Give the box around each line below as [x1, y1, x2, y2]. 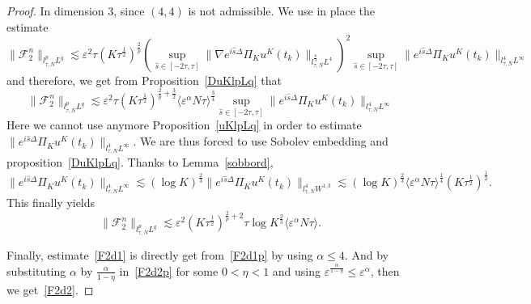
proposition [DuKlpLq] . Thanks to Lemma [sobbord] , [6, 154, 274, 171]
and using [272, 262, 321, 279]
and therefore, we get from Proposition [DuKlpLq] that [6, 71, 282, 88]
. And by [344, 247, 389, 264]
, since [113, 2, 145, 19]
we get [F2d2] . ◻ [6, 281, 94, 298]
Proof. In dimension [6, 2, 104, 19]
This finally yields [6, 194, 96, 211]
